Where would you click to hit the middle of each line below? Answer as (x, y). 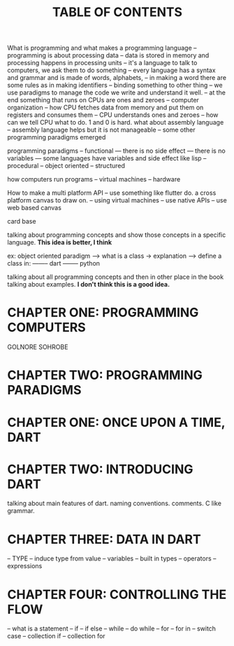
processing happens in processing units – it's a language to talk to (102, 63)
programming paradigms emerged (57, 137)
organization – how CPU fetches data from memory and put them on (105, 108)
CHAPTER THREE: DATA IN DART (104, 539)
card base (22, 221)
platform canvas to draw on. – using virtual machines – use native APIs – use (117, 200)
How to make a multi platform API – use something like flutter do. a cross (112, 193)
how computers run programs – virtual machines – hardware (94, 179)
